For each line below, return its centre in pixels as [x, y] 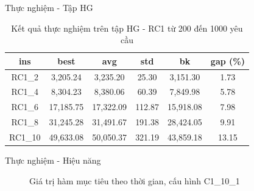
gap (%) [228, 61]
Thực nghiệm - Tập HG [49, 7]
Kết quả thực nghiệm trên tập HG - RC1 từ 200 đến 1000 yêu [127, 28]
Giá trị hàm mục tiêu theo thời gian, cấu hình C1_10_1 [135, 180]
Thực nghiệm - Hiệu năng [53, 160]
